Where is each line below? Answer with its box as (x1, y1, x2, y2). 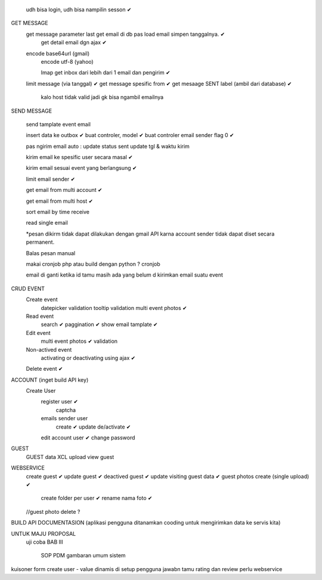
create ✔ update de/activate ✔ (55, 423, 131, 430)
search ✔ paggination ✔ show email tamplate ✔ (41, 321, 158, 328)
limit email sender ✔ (26, 175, 76, 182)
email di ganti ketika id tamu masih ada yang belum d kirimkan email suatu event (26, 271, 224, 278)
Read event (26, 312, 54, 320)
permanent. (26, 238, 55, 246)
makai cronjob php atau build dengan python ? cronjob (26, 260, 160, 268)
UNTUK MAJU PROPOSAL (11, 530, 76, 537)
